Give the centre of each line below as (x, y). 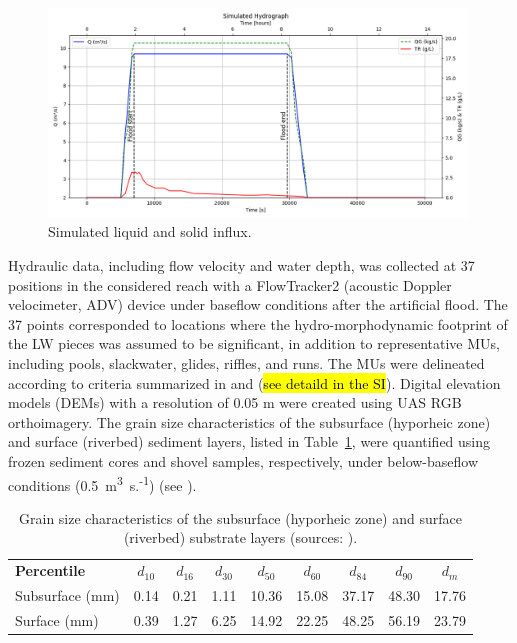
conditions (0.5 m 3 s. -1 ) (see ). (102, 483)
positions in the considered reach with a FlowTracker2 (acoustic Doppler (230, 284)
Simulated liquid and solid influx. (150, 231)
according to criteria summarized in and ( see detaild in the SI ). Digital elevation (254, 382)
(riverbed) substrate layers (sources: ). (240, 537)
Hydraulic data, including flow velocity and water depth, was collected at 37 (241, 265)
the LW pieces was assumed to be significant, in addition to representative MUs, (254, 343)
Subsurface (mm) (67, 595)
